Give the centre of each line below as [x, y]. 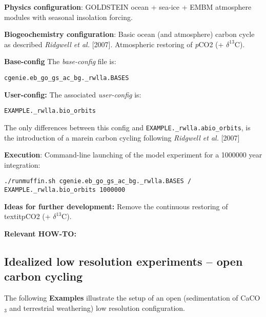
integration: [22, 164]
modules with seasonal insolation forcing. [68, 17]
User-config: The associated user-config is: [73, 94]
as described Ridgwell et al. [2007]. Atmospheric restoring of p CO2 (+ [114, 44]
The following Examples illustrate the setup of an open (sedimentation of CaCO [132, 298]
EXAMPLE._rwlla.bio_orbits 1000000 [65, 190]
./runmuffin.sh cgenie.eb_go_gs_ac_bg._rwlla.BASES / [98, 181]
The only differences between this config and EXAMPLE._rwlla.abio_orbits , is [127, 127]
